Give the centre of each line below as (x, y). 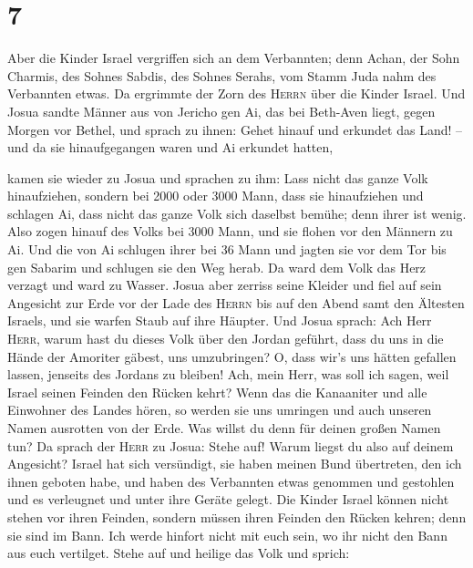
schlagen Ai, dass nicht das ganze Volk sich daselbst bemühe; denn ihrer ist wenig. (237, 213)
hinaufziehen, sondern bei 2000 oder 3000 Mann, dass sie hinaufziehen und (216, 196)
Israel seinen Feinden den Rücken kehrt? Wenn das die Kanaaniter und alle (217, 392)
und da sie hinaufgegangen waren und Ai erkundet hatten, (170, 147)
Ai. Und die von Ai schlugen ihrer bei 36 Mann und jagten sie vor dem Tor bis (227, 249)
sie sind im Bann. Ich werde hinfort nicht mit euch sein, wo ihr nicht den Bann (227, 535)
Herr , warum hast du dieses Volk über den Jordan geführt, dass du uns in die (226, 339)
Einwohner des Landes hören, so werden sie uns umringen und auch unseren (220, 410)
